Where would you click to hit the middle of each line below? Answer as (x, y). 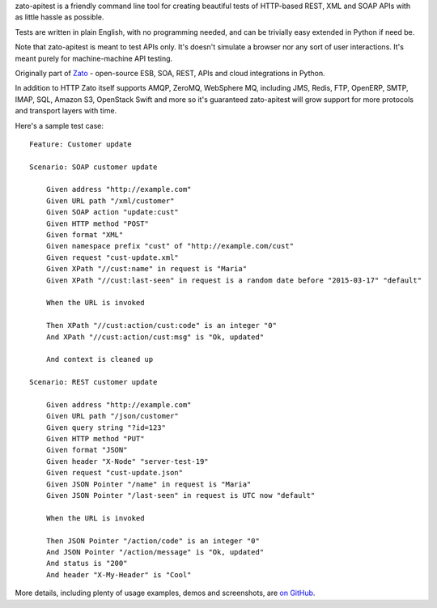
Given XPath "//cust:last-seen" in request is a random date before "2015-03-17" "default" (234, 280)
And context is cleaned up (100, 359)
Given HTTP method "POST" (98, 223)
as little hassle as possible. (59, 17)
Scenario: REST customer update (93, 382)
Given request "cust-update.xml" (112, 257)
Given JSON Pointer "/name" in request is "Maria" (148, 484)
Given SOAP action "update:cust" (112, 212)
